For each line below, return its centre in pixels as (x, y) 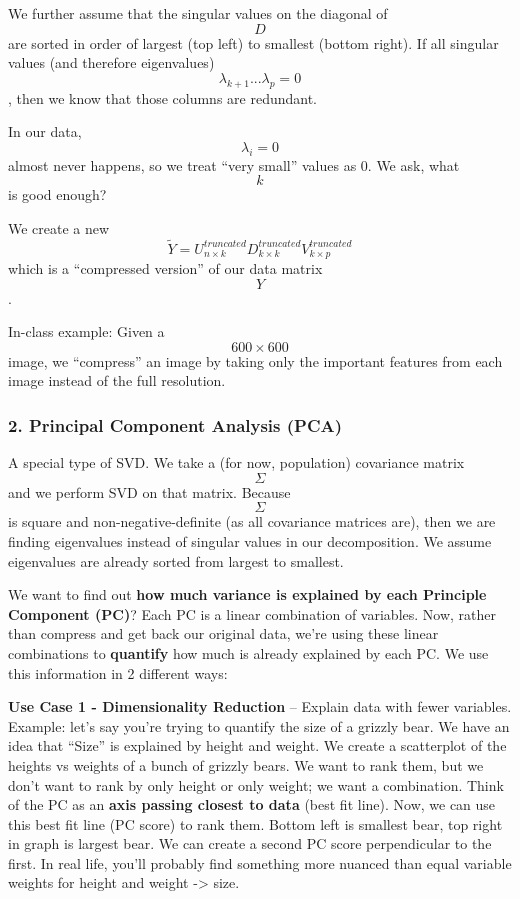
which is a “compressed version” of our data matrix (165, 268)
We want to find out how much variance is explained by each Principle (247, 594)
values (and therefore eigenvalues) (111, 62)
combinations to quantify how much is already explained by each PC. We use (248, 652)
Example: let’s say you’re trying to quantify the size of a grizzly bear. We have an (259, 725)
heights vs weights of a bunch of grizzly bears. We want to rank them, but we (246, 764)
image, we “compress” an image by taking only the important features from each (255, 360)
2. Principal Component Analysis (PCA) (175, 424)
